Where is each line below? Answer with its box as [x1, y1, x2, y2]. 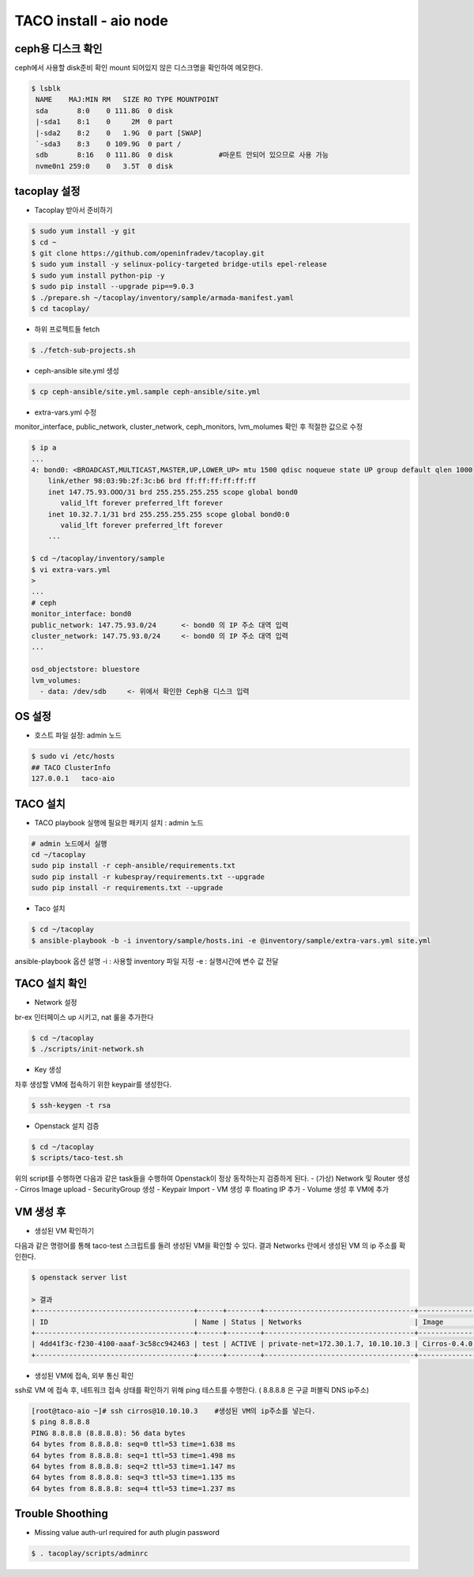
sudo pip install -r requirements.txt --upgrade [31, 883, 224, 893]
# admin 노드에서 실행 [31, 839, 107, 848]
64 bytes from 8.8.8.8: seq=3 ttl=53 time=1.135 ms [31, 1473, 236, 1482]
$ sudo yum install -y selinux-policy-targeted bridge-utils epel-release [31, 260, 328, 269]
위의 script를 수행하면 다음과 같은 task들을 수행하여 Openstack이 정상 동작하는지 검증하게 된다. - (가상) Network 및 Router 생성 [14, 1173, 411, 1183]
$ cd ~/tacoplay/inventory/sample [31, 554, 165, 563]
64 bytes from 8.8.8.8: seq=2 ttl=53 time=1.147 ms [31, 1462, 236, 1471]
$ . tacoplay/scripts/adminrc [31, 1549, 149, 1558]
